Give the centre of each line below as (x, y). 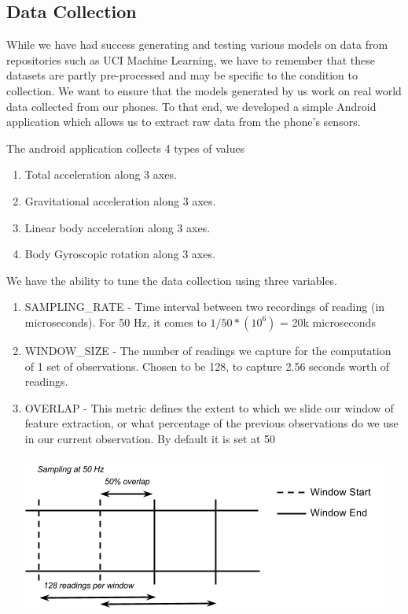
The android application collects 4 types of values (126, 148)
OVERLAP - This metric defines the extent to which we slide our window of (209, 407)
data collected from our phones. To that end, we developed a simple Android (191, 106)
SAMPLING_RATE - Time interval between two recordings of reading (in (205, 307)
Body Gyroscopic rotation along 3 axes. (120, 254)
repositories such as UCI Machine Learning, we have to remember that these (191, 59)
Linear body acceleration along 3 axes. (118, 227)
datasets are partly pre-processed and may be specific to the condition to (182, 75)
